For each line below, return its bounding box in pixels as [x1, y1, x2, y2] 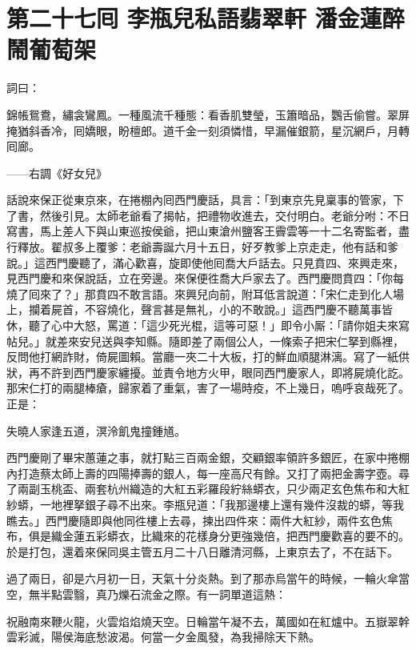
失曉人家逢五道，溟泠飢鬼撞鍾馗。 [6, 422, 186, 439]
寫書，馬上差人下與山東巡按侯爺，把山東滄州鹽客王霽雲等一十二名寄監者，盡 [6, 223, 410, 239]
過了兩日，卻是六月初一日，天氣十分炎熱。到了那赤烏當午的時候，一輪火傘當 [6, 570, 410, 587]
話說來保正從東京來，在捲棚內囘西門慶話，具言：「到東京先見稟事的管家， [6, 191, 393, 208]
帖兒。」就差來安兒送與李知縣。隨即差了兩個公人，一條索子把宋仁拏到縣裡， [6, 332, 404, 349]
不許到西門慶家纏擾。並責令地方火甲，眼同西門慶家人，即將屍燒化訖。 [39, 363, 410, 380]
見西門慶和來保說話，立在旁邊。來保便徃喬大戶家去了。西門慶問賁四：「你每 [6, 270, 404, 287]
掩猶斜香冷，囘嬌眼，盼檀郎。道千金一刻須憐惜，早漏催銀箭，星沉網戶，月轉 [6, 122, 410, 138]
